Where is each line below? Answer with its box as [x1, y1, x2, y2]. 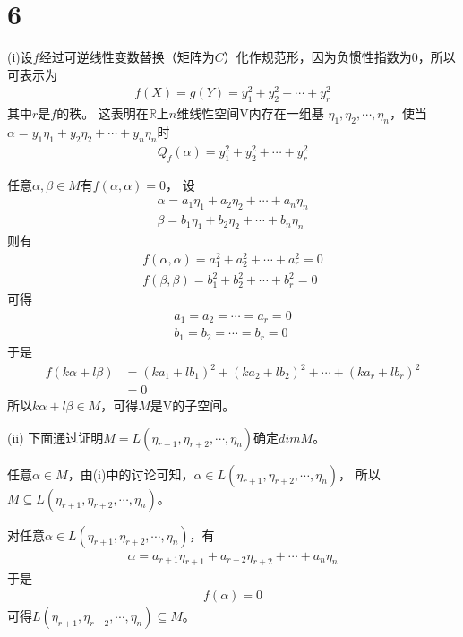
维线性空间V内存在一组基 [176, 104, 324, 123]
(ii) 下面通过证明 [7, 427, 104, 446]
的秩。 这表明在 [56, 104, 149, 123]
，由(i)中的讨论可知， [67, 464, 194, 483]
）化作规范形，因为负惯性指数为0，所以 [223, 47, 456, 66]
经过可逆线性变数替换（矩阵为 [39, 47, 215, 66]
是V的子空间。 [150, 396, 236, 415]
